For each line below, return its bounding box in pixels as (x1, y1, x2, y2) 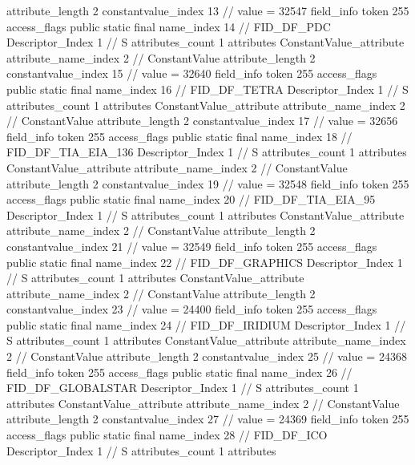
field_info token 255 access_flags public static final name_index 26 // (6, 363, 353, 380)
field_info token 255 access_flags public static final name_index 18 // (6, 127, 353, 144)
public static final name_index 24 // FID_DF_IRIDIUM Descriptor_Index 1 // (6, 316, 406, 333)
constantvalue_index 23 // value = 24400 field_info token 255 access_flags (6, 301, 377, 317)
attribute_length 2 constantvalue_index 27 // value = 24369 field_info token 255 (6, 410, 409, 427)
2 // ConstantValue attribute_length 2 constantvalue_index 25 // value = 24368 (6, 348, 407, 365)
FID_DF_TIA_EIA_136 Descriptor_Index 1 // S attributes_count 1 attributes (6, 144, 407, 160)
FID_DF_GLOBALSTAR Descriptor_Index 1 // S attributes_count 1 (6, 379, 359, 396)
